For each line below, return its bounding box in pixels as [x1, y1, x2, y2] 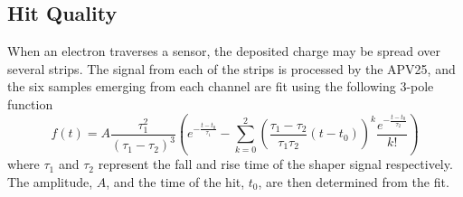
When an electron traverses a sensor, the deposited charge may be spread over [7, 42, 441, 61]
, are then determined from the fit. [258, 172, 449, 191]
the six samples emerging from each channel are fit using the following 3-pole [7, 77, 434, 96]
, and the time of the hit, [106, 172, 245, 191]
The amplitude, [7, 172, 93, 191]
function [7, 94, 53, 113]
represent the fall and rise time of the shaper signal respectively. [98, 155, 453, 174]
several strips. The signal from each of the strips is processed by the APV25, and [7, 59, 456, 78]
